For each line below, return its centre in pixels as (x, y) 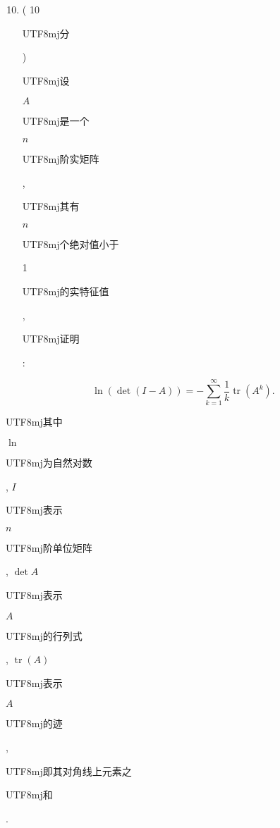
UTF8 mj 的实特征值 (66, 291)
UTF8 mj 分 (46, 33)
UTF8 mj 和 (29, 795)
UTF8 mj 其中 (34, 422)
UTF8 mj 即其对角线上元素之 (69, 771)
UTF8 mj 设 (46, 80)
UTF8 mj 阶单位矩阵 (49, 547)
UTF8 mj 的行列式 (44, 635)
